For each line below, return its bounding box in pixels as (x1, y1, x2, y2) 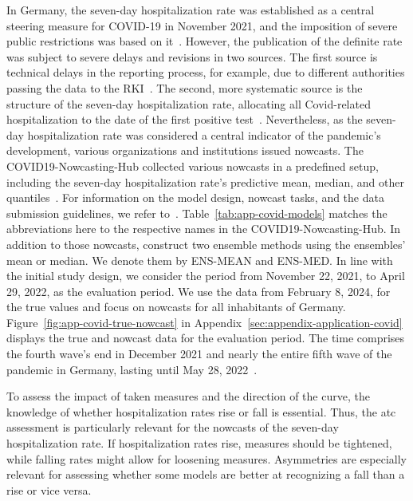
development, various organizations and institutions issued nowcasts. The (6, 142, 364, 159)
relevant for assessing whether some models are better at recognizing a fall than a (6, 466, 405, 483)
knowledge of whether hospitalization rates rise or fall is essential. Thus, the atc (6, 403, 396, 420)
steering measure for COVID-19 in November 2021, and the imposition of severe (6, 17, 398, 34)
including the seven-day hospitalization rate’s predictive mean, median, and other (6, 173, 404, 190)
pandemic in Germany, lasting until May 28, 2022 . (6, 361, 258, 377)
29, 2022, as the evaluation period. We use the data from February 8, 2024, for (6, 282, 391, 299)
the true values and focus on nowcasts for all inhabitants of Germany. (6, 298, 346, 315)
